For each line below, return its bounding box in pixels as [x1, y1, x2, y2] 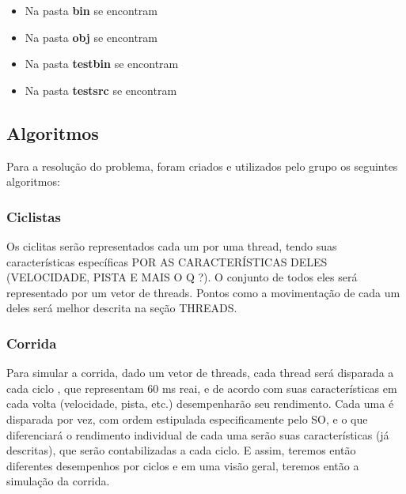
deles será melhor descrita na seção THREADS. [6, 300, 237, 316]
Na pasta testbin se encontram [25, 55, 179, 72]
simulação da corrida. [6, 473, 110, 489]
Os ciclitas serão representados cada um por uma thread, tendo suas [6, 237, 337, 254]
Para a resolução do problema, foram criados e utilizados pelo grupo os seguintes [6, 157, 398, 174]
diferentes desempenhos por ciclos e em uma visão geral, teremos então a [6, 457, 359, 473]
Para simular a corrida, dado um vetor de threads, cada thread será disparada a [6, 364, 394, 381]
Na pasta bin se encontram [25, 2, 157, 18]
